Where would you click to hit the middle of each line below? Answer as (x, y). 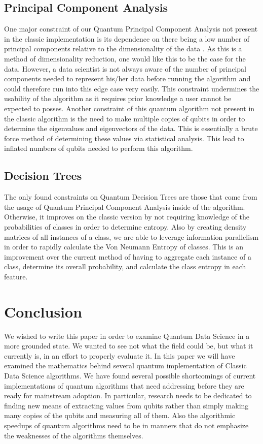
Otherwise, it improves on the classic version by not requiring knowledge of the (127, 217)
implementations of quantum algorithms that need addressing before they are (124, 385)
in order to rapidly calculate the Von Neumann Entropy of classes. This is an (124, 247)
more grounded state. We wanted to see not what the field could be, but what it (129, 346)
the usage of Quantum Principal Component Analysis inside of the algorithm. (125, 207)
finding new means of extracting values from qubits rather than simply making (126, 405)
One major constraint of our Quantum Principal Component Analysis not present (131, 29)
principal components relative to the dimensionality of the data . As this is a (123, 49)
